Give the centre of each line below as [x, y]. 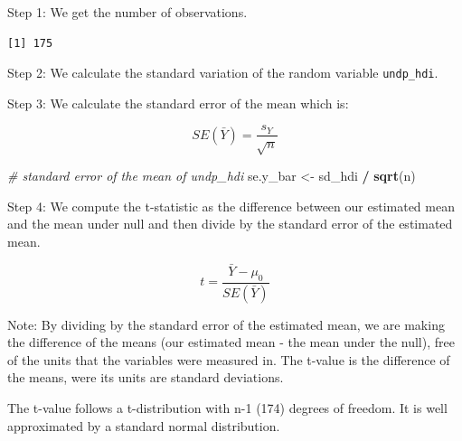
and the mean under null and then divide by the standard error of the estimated [230, 224]
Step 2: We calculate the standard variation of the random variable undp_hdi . [223, 73]
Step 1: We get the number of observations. [127, 12]
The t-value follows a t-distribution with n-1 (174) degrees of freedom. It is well [227, 407]
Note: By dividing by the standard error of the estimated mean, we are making [226, 324]
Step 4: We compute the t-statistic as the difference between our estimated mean [231, 206]
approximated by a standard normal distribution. [144, 425]
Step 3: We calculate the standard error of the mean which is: [178, 103]
